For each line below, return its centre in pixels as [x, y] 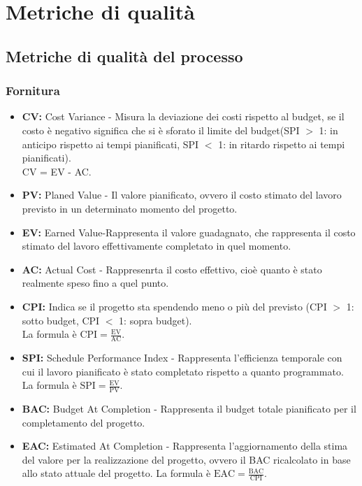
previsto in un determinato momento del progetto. [130, 208]
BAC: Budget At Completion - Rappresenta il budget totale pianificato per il [189, 408]
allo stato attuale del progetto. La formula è [116, 473]
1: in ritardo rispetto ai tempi [282, 144]
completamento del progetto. [84, 422]
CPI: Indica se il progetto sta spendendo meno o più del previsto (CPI [174, 306]
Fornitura [33, 91]
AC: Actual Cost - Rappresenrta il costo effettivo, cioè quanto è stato [172, 269]
